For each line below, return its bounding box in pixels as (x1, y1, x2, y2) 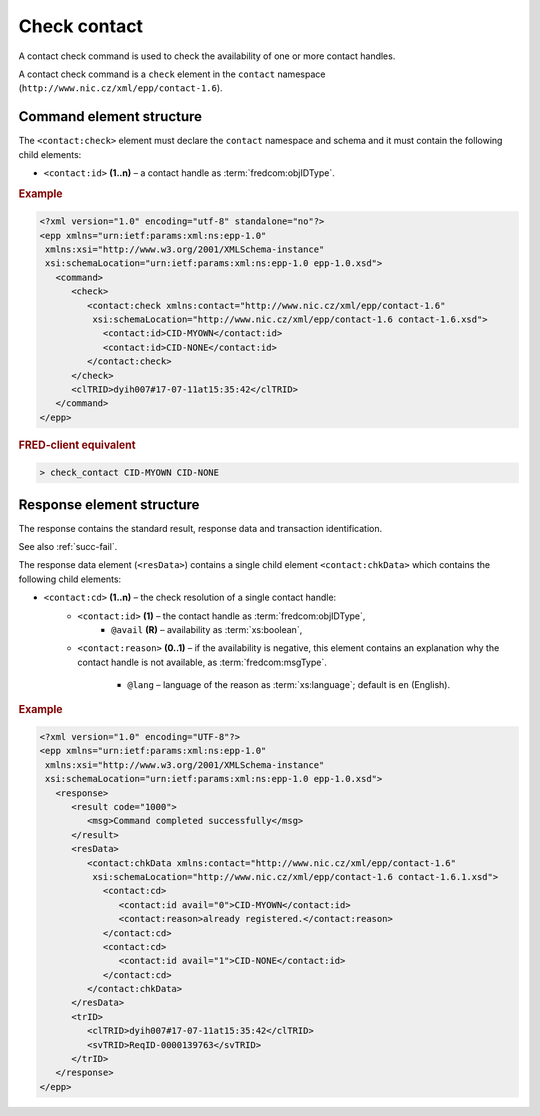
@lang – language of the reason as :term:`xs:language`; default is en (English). (127, 679, 450, 691)
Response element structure (18, 496, 200, 513)
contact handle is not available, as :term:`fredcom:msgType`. (77, 656, 327, 668)
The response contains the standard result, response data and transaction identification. (18, 522, 383, 534)
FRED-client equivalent (18, 438, 136, 452)
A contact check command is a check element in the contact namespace (18, 68, 326, 80)
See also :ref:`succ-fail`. (18, 541, 118, 553)
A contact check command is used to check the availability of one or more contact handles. (18, 50, 396, 62)
